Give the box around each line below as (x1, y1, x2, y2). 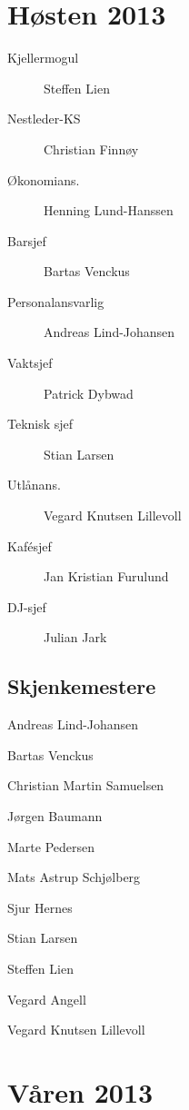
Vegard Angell (7, 989, 86, 1008)
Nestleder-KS (7, 109, 81, 128)
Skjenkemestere (7, 672, 156, 700)
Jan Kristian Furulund (44, 567, 169, 586)
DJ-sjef (7, 597, 46, 616)
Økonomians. (7, 170, 80, 189)
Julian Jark (44, 628, 107, 647)
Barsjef (7, 231, 46, 250)
